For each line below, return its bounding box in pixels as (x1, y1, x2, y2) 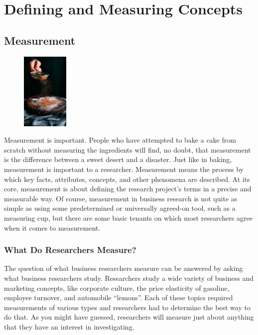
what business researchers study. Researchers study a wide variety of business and (4, 272, 254, 283)
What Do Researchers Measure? (4, 244, 136, 256)
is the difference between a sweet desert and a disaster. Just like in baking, (4, 154, 232, 165)
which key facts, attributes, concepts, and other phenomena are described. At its (4, 173, 250, 184)
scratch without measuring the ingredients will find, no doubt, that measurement (4, 144, 251, 155)
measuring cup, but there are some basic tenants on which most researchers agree (4, 212, 253, 223)
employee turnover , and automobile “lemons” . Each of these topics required (4, 292, 233, 303)
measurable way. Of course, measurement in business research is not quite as (4, 193, 238, 203)
